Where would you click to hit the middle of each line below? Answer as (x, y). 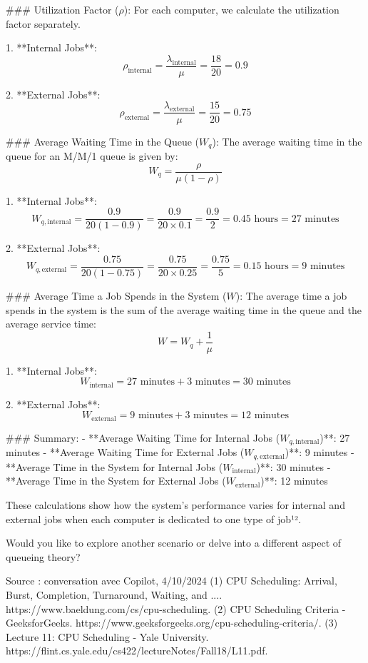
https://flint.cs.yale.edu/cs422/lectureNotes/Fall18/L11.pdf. (137, 651)
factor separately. (43, 23)
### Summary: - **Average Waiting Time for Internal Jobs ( (143, 437)
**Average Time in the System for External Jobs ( (116, 481)
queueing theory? (43, 556)
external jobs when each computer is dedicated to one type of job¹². (154, 518)
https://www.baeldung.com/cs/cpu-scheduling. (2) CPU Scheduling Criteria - (176, 608)
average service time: (51, 324)
